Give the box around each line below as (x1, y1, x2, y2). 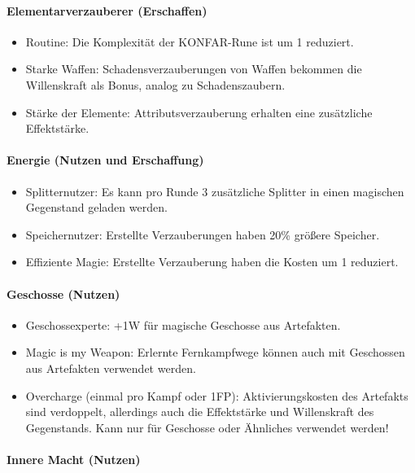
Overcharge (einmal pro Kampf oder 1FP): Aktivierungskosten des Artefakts (25, 387, 408, 404)
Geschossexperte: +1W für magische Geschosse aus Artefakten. (25, 316, 341, 333)
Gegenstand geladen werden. (25, 199, 168, 216)
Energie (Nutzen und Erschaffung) (7, 151, 204, 169)
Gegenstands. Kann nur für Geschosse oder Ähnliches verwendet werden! (25, 418, 389, 436)
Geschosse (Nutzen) (7, 285, 120, 302)
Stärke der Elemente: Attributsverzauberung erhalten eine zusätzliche (25, 103, 373, 120)
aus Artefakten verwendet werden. (25, 359, 196, 376)
